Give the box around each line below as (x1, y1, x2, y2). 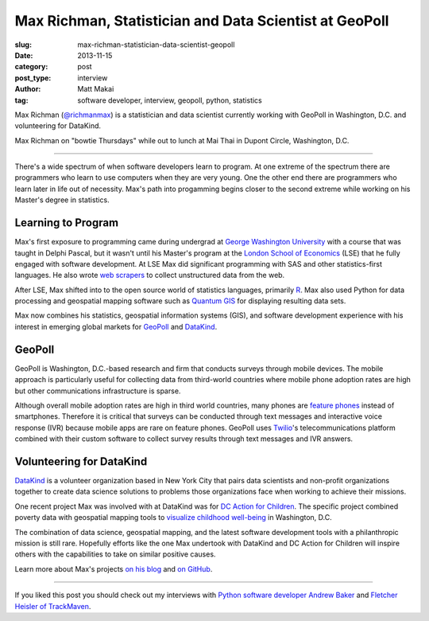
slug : (14, 40, 32, 49)
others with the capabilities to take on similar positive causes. (14, 549, 216, 559)
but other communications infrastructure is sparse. (14, 386, 181, 396)
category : (14, 62, 48, 72)
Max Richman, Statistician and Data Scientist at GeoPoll (14, 12, 389, 29)
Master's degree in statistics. (14, 195, 110, 205)
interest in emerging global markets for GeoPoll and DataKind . (14, 322, 218, 331)
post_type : (14, 72, 52, 83)
